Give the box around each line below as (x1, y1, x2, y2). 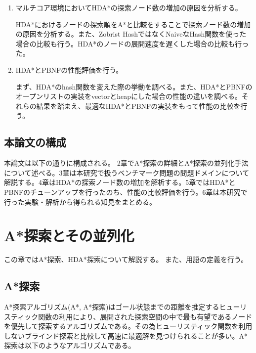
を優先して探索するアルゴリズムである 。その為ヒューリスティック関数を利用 (4, 321, 253, 331)
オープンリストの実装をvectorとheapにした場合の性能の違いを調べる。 (15, 91, 242, 101)
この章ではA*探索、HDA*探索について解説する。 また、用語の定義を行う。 (4, 254, 248, 265)
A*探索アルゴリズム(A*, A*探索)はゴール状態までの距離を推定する (4, 302, 219, 312)
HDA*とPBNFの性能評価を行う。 (15, 64, 123, 75)
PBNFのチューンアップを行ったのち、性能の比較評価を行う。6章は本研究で (4, 186, 248, 197)
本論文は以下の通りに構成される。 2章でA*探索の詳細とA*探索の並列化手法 (4, 158, 249, 168)
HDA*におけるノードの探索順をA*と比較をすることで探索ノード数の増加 (15, 19, 251, 29)
